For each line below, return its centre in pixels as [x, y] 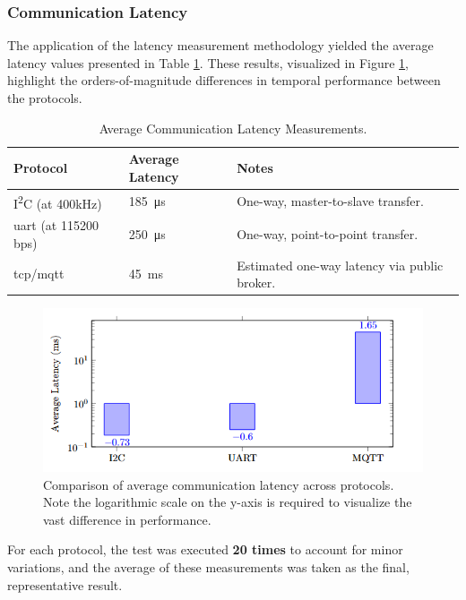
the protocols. [45, 98]
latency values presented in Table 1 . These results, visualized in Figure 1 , [208, 62]
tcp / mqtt [39, 274]
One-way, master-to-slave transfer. [330, 201]
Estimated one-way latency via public [340, 265]
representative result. [65, 584]
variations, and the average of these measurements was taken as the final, [208, 567]
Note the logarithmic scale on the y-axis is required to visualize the [228, 502]
